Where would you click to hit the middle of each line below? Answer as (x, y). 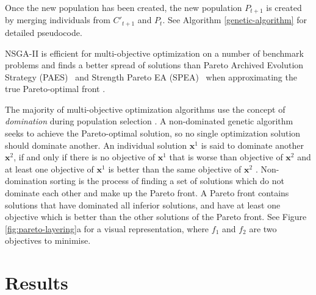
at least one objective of (49, 169)
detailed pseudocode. (44, 32)
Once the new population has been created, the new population (124, 7)
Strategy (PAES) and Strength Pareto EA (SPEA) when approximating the (151, 76)
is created (284, 7)
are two (263, 228)
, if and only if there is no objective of (84, 157)
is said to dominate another (252, 145)
